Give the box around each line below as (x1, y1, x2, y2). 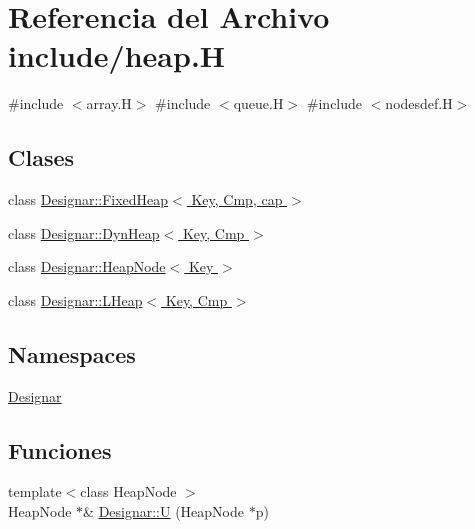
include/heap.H (8, 35, 226, 76)
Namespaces (8, 338, 136, 369)
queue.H (233, 93, 284, 114)
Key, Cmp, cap (191, 189, 283, 210)
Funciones (8, 434, 112, 465)
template (8, 481, 62, 502)
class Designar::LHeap (8, 289, 143, 310)
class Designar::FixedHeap (8, 189, 169, 210)
